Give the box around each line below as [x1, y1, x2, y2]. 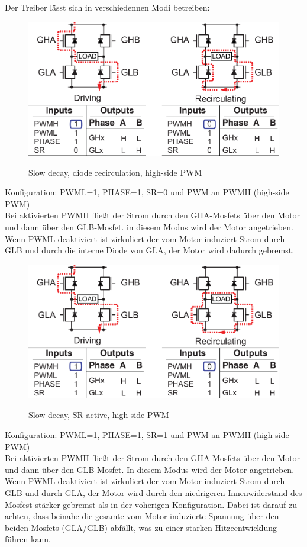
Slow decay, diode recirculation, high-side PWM [28, 166, 202, 178]
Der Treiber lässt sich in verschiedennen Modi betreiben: [5, 1, 210, 13]
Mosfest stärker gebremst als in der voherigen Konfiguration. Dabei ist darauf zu [5, 498, 298, 510]
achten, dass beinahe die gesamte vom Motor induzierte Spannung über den [5, 510, 279, 522]
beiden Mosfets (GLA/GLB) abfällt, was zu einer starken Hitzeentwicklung [5, 521, 277, 533]
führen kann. [5, 533, 51, 545]
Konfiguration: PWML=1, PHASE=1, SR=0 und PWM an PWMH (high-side [5, 186, 289, 198]
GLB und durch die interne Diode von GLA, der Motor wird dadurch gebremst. [5, 244, 295, 256]
